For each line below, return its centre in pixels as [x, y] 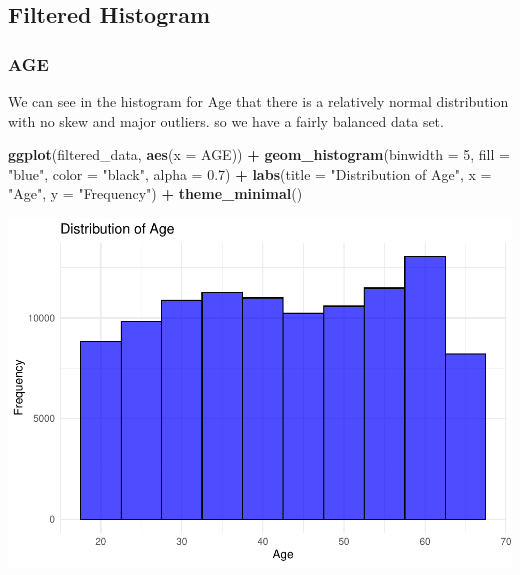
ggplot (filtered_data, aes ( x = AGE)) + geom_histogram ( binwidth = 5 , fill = [259, 154]
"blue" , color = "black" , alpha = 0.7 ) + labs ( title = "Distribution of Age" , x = [250, 173]
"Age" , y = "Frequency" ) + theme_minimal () [155, 193]
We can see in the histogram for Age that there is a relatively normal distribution [258, 101]
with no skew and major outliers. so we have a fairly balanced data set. [226, 120]
